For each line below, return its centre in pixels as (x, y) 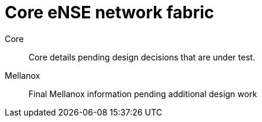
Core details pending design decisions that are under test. (142, 57)
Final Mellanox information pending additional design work (143, 94)
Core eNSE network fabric (110, 12)
